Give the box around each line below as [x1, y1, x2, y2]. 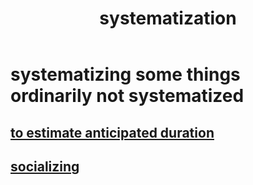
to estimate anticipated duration [10, 124, 215, 141]
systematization [99, 7, 237, 30]
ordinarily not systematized [10, 85, 245, 107]
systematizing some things [10, 63, 241, 86]
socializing [10, 158, 80, 175]
